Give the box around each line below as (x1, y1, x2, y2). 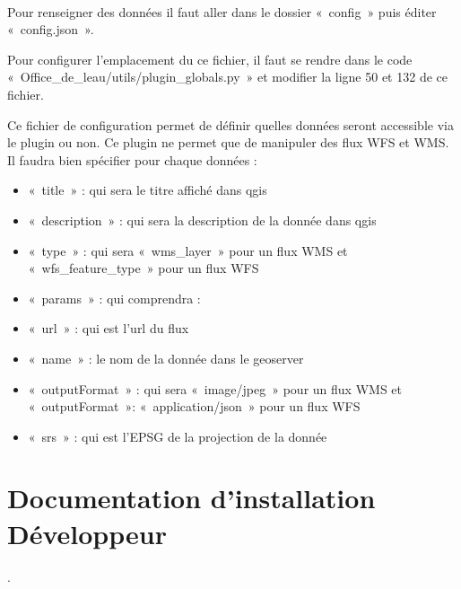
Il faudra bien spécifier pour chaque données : (7, 150, 257, 169)
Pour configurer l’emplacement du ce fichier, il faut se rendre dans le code (7, 49, 413, 68)
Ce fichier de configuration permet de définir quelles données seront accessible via (7, 115, 454, 134)
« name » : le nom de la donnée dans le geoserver (28, 348, 304, 367)
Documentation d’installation (7, 479, 376, 516)
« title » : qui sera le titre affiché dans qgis (28, 180, 267, 199)
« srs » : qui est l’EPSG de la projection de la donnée (28, 426, 327, 445)
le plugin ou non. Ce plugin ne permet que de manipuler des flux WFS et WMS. (7, 133, 449, 152)
